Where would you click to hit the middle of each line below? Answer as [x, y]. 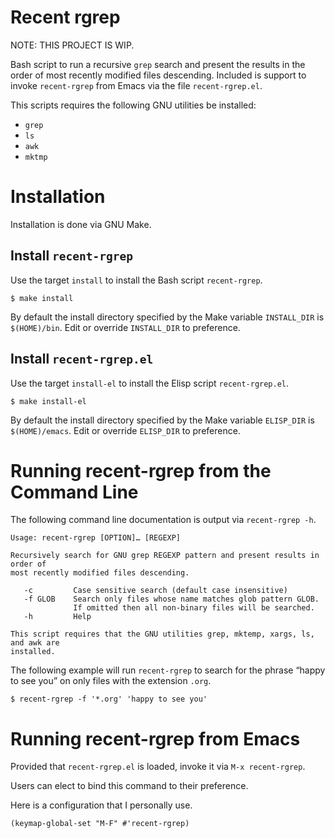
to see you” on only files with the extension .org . [111, 681]
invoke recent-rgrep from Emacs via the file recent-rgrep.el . [136, 85]
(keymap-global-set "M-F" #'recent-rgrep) [100, 824]
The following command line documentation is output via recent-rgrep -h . [163, 520]
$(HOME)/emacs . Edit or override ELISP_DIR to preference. [125, 430]
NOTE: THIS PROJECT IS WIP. [72, 45]
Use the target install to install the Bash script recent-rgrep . [136, 280]
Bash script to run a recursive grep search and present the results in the [158, 64]
